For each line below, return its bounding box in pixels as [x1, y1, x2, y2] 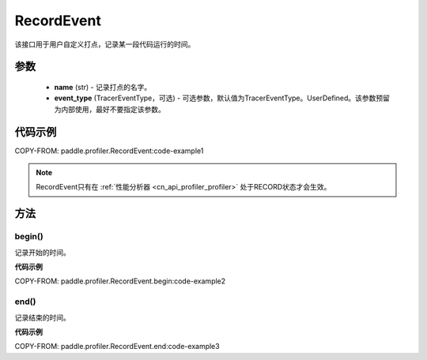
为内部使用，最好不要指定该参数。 [54, 104, 165, 114]
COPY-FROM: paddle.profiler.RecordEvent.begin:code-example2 [14, 276, 226, 286]
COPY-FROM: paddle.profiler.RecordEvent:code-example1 [14, 146, 204, 156]
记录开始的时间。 [14, 247, 70, 257]
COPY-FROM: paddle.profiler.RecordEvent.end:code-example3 [14, 342, 221, 351]
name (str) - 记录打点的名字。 [54, 82, 152, 92]
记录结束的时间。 [14, 313, 70, 322]
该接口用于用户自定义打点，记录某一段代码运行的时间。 [14, 39, 195, 49]
